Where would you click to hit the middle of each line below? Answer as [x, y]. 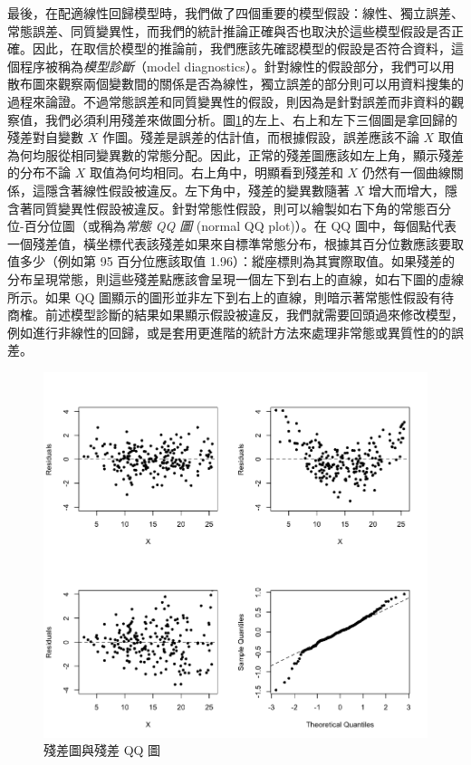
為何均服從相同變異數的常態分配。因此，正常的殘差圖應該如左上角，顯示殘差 [235, 154]
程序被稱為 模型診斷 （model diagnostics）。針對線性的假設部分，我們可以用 [237, 66]
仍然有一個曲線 [406, 172]
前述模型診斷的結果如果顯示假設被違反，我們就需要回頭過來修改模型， [254, 315]
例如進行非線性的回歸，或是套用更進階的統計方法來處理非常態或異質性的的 [229, 332]
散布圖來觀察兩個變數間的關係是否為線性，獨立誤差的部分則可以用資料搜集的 [235, 84]
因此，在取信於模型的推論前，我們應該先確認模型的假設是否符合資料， [241, 48]
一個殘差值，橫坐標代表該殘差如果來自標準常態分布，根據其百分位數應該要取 [235, 243]
